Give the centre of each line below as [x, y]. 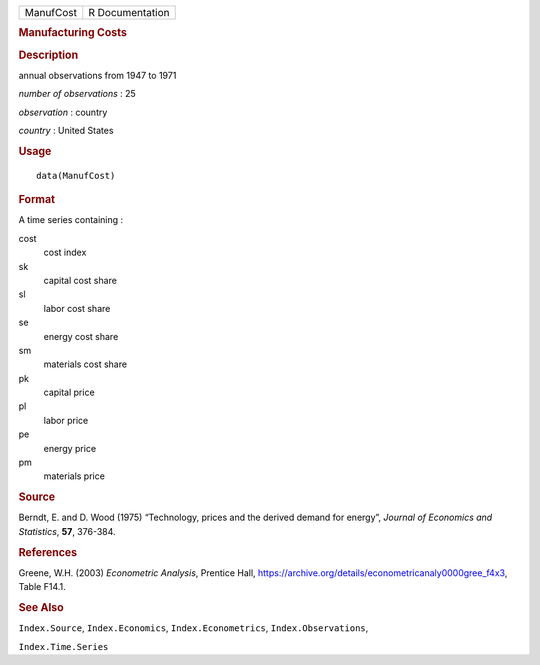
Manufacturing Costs [72, 33]
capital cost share [80, 280]
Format [36, 200]
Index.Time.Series [63, 646]
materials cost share [85, 364]
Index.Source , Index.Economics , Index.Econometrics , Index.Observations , [193, 628]
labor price [66, 420]
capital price [69, 392]
